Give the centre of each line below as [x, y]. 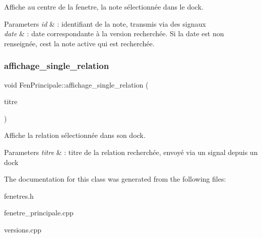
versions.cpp [23, 229]
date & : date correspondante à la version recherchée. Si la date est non [114, 33]
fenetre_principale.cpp [39, 213]
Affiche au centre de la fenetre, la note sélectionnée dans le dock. [104, 7]
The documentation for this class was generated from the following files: [115, 179]
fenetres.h [19, 195]
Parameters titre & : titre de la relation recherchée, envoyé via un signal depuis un [131, 152]
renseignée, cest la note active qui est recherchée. [79, 43]
